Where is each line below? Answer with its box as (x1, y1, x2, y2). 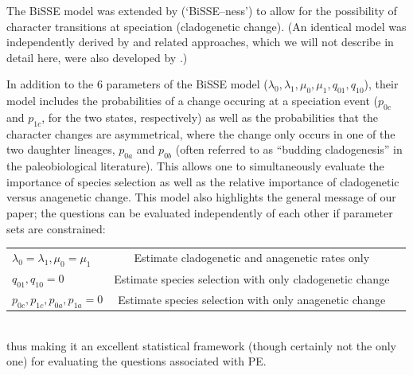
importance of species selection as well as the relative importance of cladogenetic (6, 173, 399, 189)
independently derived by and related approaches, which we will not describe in (6, 33, 394, 50)
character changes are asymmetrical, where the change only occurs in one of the (6, 125, 395, 142)
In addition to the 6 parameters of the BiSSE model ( (6, 76, 268, 92)
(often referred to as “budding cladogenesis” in (175, 141, 403, 158)
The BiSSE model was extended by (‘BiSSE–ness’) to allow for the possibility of (6, 2, 397, 18)
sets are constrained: (6, 220, 106, 236)
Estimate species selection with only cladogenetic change (114, 270, 390, 287)
